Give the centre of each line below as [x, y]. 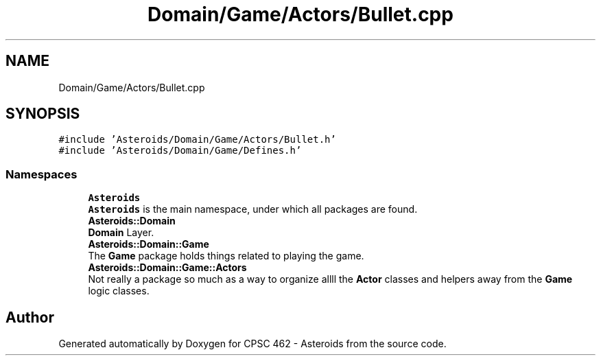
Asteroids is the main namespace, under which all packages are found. [253, 209]
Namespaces [42, 174]
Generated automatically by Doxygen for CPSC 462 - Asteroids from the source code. [252, 344]
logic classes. [119, 291]
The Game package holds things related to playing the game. [226, 256]
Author [30, 317]
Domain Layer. [121, 233]
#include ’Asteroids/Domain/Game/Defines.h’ [180, 151]
